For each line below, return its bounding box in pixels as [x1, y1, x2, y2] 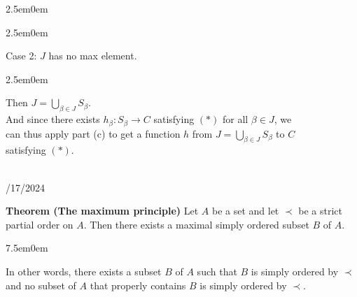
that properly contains [90, 277, 186, 292]
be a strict [298, 203, 343, 218]
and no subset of [6, 277, 76, 292]
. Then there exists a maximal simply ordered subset [83, 217, 309, 231]
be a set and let [211, 203, 279, 218]
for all [222, 112, 248, 126]
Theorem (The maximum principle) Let [6, 203, 199, 218]
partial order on [6, 217, 73, 231]
